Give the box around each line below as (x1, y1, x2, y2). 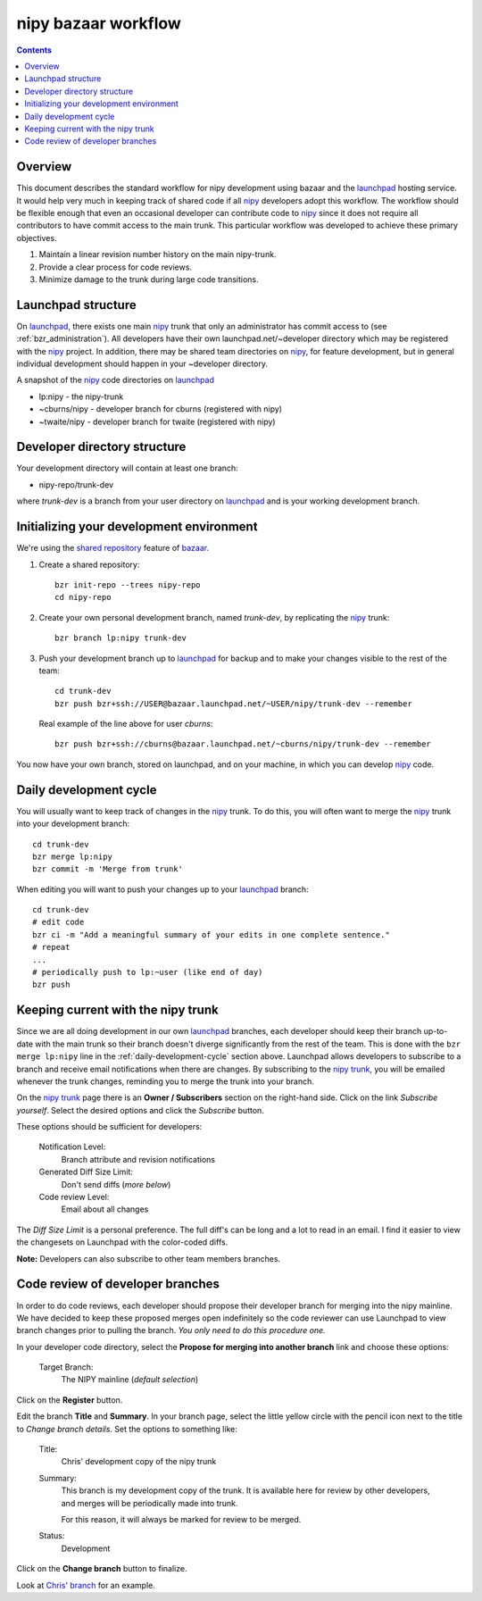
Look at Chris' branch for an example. (16, 1580, 155, 1590)
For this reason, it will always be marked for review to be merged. (61, 1513, 302, 1524)
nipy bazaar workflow (16, 13, 182, 33)
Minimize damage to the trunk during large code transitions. (38, 273, 259, 285)
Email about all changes (61, 1204, 149, 1214)
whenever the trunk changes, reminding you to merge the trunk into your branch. (16, 1076, 314, 1087)
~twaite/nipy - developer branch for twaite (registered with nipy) (38, 416, 276, 427)
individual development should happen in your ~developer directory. (16, 358, 268, 369)
